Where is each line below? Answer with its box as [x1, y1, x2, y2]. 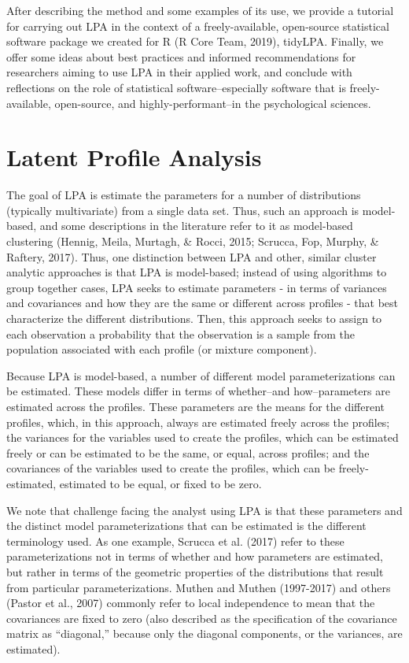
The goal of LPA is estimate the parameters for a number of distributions [6, 187, 361, 203]
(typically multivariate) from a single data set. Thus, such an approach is [6, 202, 359, 218]
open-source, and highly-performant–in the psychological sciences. [54, 94, 371, 111]
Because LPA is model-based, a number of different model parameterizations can [6, 367, 396, 383]
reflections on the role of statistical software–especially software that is [6, 79, 346, 95]
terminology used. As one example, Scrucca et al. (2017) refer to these [6, 532, 345, 549]
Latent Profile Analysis [6, 141, 262, 173]
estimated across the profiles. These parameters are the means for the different [6, 398, 385, 414]
